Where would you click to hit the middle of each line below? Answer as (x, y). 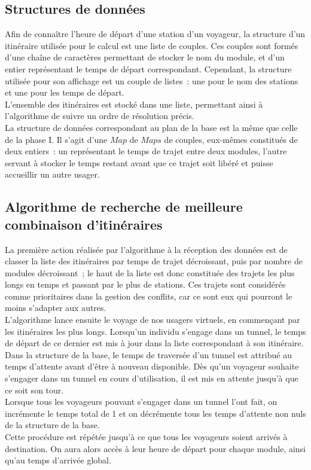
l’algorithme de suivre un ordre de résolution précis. (100, 116)
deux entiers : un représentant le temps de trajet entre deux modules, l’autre (146, 151)
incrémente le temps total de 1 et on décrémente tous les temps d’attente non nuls (155, 413)
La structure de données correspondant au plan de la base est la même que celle (151, 127)
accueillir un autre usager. (52, 174)
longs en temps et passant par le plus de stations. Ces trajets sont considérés (145, 284)
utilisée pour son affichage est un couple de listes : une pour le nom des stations (152, 80)
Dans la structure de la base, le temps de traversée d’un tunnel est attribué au (148, 354)
